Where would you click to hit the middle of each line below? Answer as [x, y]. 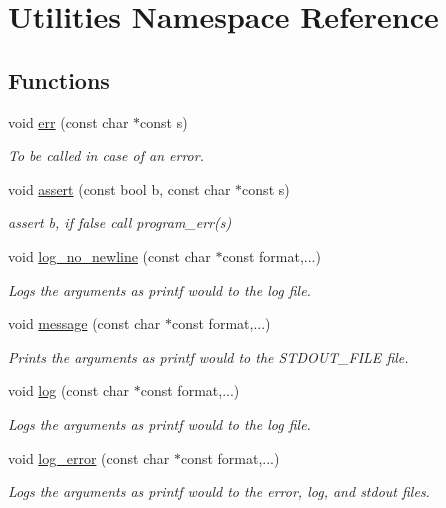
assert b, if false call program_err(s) [120, 222]
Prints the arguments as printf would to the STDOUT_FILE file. [208, 356]
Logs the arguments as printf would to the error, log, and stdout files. [219, 491]
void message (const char [84, 323]
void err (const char [68, 121]
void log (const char [69, 390]
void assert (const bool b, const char [119, 188]
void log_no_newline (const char [109, 255]
